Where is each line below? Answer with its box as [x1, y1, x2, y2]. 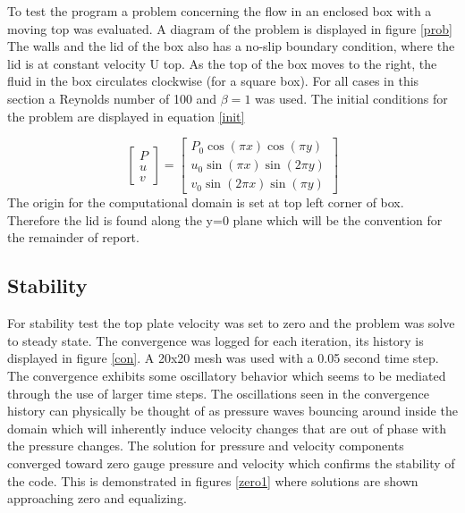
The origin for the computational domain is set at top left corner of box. [7, 193, 404, 212]
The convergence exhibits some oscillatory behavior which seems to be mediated [7, 366, 446, 385]
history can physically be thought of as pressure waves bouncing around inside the [7, 401, 458, 420]
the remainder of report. [7, 228, 139, 247]
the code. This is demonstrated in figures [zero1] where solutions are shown [7, 471, 418, 490]
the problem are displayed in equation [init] [7, 106, 245, 125]
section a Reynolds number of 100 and [7, 88, 217, 107]
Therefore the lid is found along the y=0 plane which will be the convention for [7, 210, 443, 229]
